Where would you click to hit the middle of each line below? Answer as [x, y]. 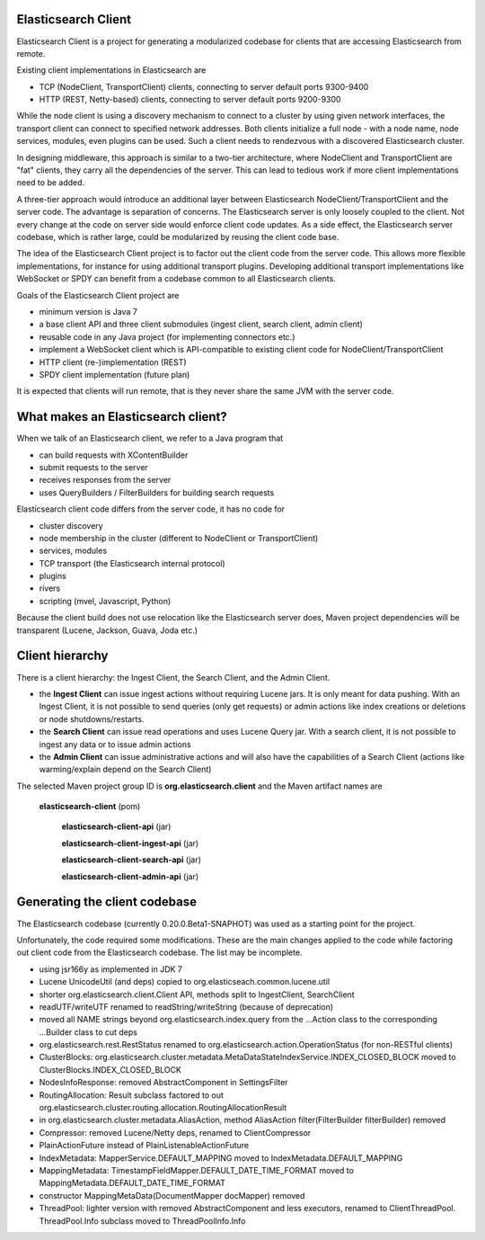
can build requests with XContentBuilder [114, 455]
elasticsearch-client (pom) [90, 807]
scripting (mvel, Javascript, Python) [105, 601]
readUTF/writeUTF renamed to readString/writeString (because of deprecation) [186, 1006]
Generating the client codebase [107, 902]
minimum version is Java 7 [88, 311]
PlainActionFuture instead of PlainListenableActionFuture [144, 1146]
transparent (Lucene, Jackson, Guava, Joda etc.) [107, 630]
